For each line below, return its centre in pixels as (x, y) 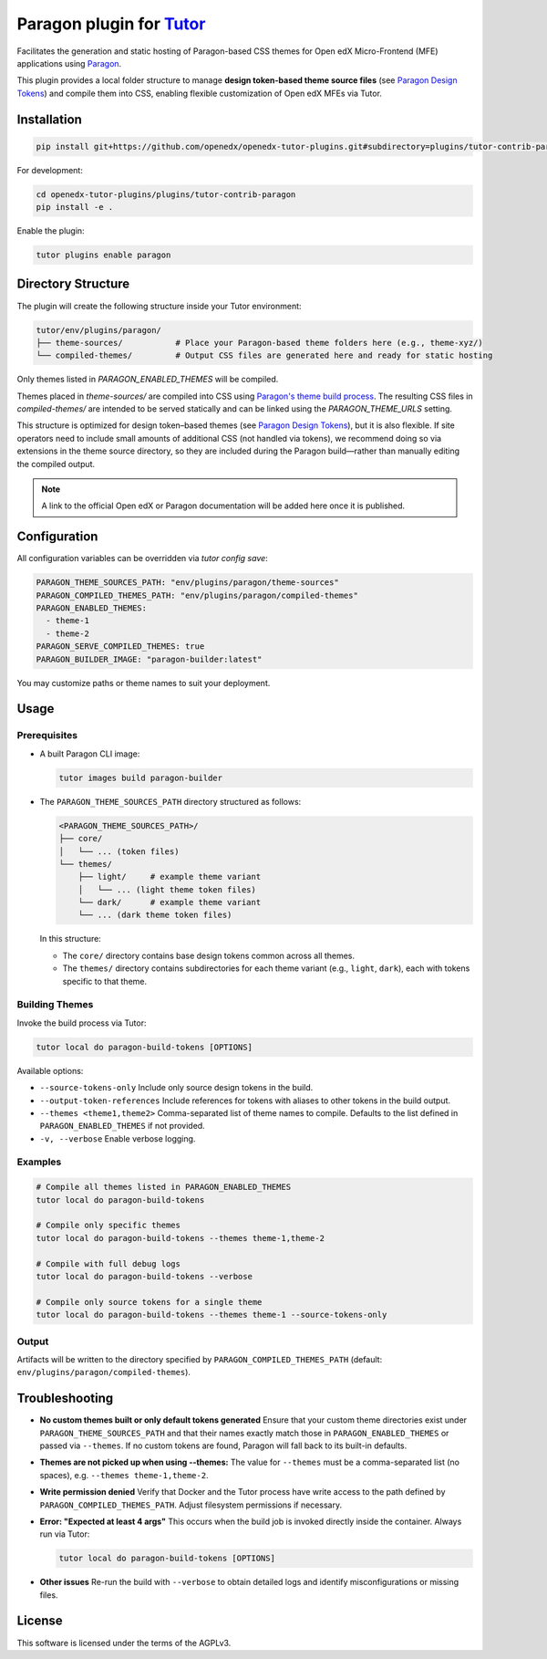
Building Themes (55, 1005)
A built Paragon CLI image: (90, 754)
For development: (50, 170)
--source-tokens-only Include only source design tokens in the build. (176, 1088)
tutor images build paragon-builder (141, 777)
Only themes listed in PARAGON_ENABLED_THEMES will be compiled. (148, 380)
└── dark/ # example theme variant (170, 903)
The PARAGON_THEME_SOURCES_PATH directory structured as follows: (170, 801)
